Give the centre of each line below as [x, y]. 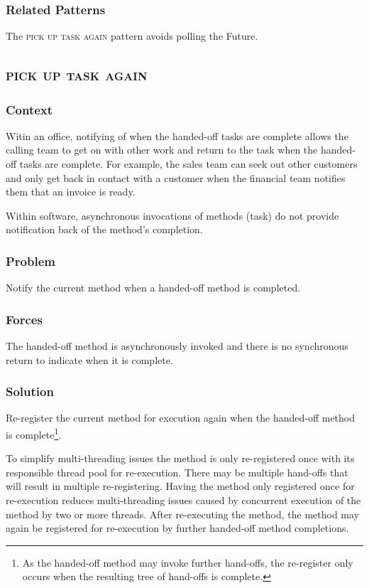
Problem [31, 261]
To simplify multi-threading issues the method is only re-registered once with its [180, 458]
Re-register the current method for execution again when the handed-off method [181, 418]
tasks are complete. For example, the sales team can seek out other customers [188, 164]
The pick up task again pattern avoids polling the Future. [132, 36]
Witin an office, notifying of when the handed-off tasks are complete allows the [177, 135]
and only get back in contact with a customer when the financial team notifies [176, 177]
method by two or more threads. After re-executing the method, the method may [183, 514]
